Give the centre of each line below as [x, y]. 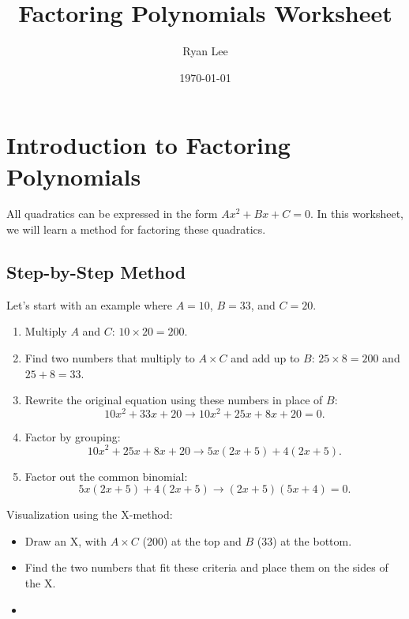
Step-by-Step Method [96, 272]
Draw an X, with [66, 540]
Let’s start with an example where [90, 304]
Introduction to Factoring [148, 145]
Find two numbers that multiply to [110, 358]
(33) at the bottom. [304, 540]
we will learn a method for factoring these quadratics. [136, 229]
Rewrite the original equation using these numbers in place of [174, 400]
